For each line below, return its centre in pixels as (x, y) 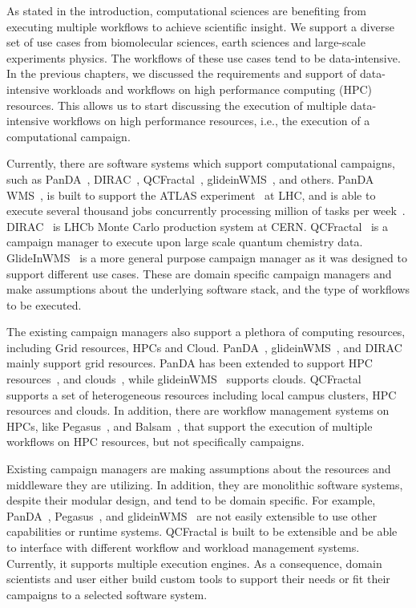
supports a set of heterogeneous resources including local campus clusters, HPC (202, 394)
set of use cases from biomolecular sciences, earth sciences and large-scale (186, 42)
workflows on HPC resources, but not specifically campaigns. (155, 442)
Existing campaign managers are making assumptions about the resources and (199, 469)
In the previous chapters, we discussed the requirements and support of (182, 73)
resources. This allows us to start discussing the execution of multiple (177, 105)
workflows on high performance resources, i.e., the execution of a (212, 121)
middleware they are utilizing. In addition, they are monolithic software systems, (205, 484)
